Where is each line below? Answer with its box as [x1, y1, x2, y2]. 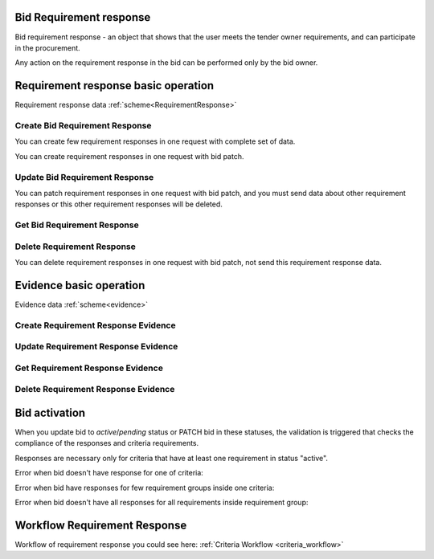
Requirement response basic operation [14, 79, 215, 92]
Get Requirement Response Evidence [14, 362, 164, 373]
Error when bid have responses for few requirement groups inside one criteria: [14, 483, 275, 492]
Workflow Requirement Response [14, 518, 187, 532]
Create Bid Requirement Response [14, 120, 152, 131]
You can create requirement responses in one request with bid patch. [14, 151, 244, 161]
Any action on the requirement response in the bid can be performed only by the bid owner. [14, 58, 318, 67]
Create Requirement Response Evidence [14, 320, 176, 331]
